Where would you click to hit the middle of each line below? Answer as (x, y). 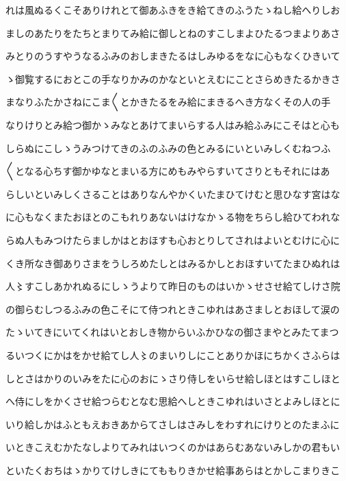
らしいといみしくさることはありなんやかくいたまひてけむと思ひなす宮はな (173, 194)
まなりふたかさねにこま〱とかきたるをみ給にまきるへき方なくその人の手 (168, 102)
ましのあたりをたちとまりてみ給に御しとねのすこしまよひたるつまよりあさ (173, 33)
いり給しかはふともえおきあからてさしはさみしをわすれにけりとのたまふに (173, 424)
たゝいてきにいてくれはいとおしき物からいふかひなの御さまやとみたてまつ (172, 332)
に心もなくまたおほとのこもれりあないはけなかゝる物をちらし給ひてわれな (173, 217)
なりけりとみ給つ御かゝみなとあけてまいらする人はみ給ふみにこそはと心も (173, 124)
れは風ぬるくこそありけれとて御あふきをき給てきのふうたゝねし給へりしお (173, 10)
